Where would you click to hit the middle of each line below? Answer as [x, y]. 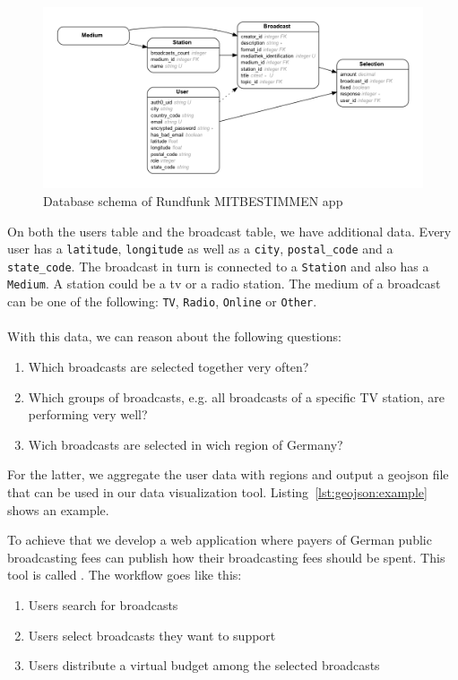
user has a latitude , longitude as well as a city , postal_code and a [200, 249]
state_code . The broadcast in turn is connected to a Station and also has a [218, 266]
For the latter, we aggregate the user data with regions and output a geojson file [228, 474]
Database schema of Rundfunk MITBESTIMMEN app [193, 200]
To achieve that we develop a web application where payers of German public [220, 540]
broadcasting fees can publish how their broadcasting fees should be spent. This [226, 557]
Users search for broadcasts [103, 604]
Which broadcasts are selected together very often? [169, 366]
